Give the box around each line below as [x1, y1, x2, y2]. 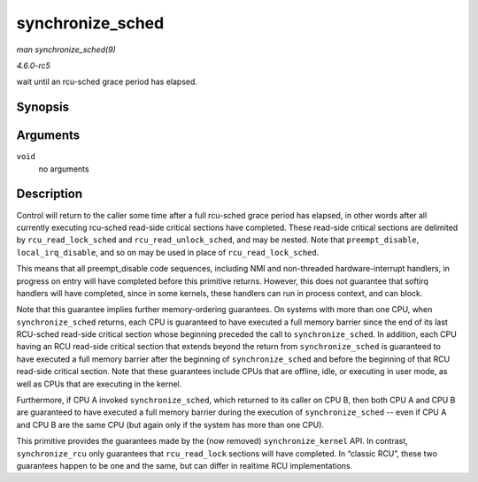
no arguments [38, 164, 89, 174]
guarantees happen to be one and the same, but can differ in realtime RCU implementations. [16, 460, 353, 471]
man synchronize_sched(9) [16, 44, 117, 55]
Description [16, 187, 83, 202]
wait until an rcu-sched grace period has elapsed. [16, 76, 198, 88]
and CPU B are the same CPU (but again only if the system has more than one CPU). [16, 419, 325, 430]
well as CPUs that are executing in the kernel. [16, 379, 182, 389]
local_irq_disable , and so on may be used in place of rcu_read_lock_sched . [16, 247, 320, 257]
